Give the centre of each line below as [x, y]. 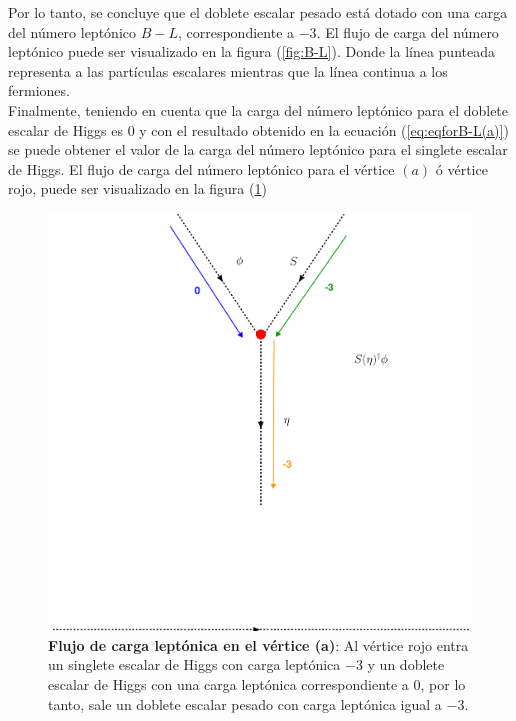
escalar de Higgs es [65, 129]
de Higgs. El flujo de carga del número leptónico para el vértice [201, 168]
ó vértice [461, 168]
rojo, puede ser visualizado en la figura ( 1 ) [137, 188]
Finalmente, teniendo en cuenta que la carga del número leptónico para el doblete [258, 109]
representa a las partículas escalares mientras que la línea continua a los [228, 70]
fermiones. [39, 90]
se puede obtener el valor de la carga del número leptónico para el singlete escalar [258, 149]
